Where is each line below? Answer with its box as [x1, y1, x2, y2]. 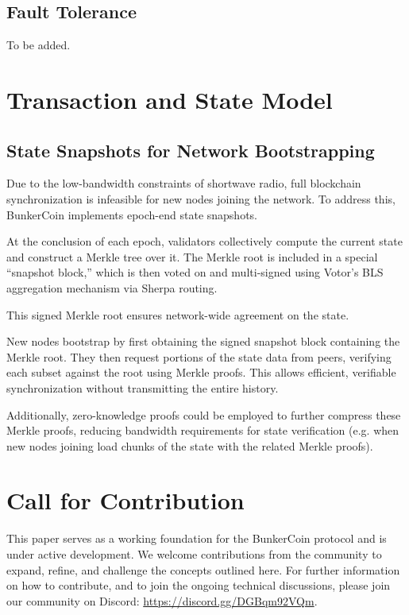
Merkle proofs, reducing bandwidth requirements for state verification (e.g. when [6, 422, 399, 439]
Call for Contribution [6, 484, 245, 516]
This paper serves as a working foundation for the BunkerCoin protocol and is [6, 530, 387, 547]
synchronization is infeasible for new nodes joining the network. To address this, [6, 190, 395, 207]
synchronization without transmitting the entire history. [6, 379, 279, 396]
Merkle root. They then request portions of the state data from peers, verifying [6, 348, 392, 365]
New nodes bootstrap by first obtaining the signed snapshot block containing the [6, 333, 400, 350]
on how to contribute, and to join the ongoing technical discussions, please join [6, 577, 391, 594]
